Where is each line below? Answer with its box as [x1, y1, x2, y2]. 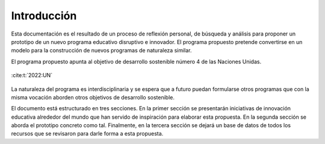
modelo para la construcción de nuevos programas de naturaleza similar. [11, 47, 192, 54]
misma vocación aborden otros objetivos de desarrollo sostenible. [11, 93, 175, 101]
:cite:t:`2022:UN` [11, 72, 53, 79]
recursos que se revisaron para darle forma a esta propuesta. [11, 130, 164, 137]
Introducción [11, 9, 77, 22]
